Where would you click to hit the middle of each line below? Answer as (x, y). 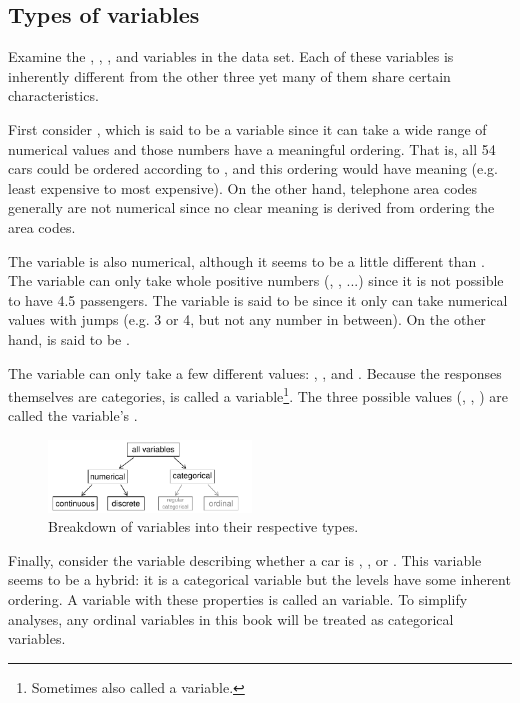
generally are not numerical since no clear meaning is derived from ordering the (251, 207)
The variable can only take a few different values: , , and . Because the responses (255, 372)
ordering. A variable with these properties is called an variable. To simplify (238, 599)
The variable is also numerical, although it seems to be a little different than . (246, 260)
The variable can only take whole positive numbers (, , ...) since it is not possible (256, 280)
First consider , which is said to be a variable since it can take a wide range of (247, 128)
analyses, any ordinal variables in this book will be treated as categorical (231, 618)
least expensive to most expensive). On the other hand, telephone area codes (243, 187)
